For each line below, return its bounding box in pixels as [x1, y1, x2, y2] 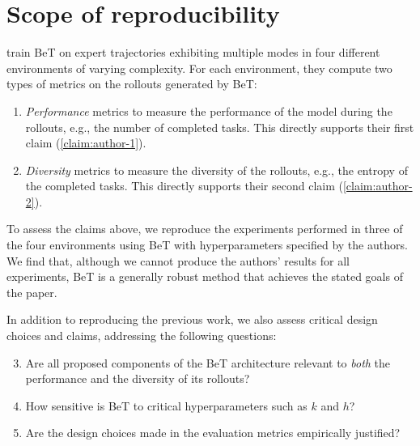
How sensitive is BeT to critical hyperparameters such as [25, 397, 308, 414]
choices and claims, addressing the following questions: [6, 327, 277, 344]
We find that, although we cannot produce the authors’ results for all [6, 252, 350, 269]
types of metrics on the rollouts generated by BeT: [6, 75, 257, 92]
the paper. [6, 283, 57, 300]
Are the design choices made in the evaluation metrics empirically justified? [25, 424, 401, 441]
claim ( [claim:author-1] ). [25, 134, 146, 151]
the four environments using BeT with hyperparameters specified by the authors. [6, 236, 408, 253]
